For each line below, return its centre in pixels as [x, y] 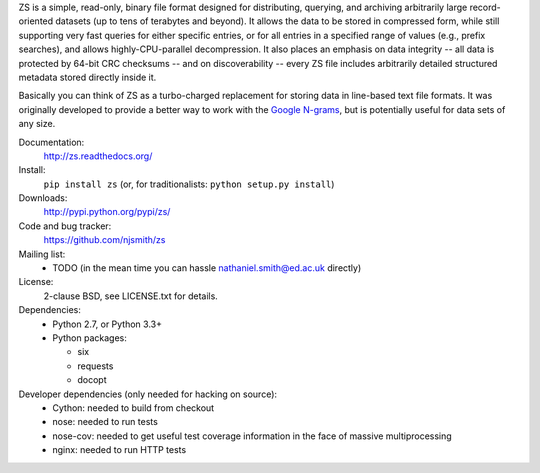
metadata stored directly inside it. [87, 77]
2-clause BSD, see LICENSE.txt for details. [131, 296]
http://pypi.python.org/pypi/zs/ [107, 212]
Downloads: [43, 198]
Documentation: [51, 142]
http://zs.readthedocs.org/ [98, 156]
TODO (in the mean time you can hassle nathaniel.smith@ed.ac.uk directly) [207, 268]
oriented [36, 21]
